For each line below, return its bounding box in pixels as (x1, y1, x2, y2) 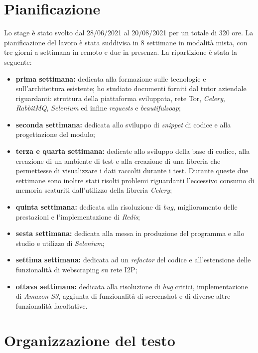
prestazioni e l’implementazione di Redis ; (15, 211, 140, 222)
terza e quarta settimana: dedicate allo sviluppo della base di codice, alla (15, 146, 250, 156)
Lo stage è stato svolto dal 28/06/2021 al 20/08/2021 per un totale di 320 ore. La (4, 27, 254, 38)
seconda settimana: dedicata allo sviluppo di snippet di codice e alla (15, 119, 231, 129)
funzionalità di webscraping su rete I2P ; (15, 264, 137, 274)
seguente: (4, 56, 32, 67)
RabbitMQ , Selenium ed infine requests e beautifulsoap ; (15, 103, 181, 113)
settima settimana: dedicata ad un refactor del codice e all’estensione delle (15, 254, 251, 265)
